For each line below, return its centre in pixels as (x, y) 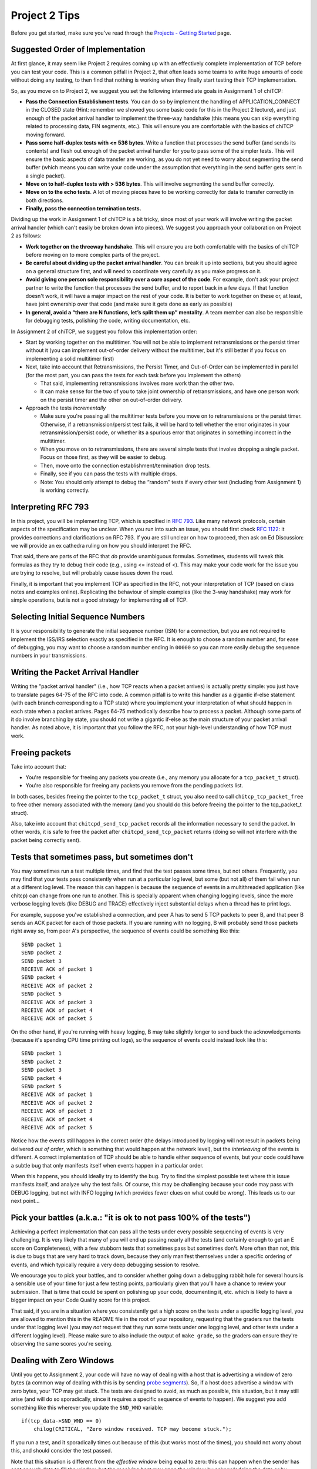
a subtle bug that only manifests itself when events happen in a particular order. (107, 1165)
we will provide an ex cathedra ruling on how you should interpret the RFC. (101, 546)
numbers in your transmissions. (49, 656)
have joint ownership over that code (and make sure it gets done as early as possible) (129, 304)
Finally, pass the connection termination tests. (83, 209)
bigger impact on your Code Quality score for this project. (81, 1300)
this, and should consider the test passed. (62, 1451)
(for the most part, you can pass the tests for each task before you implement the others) (133, 375)
